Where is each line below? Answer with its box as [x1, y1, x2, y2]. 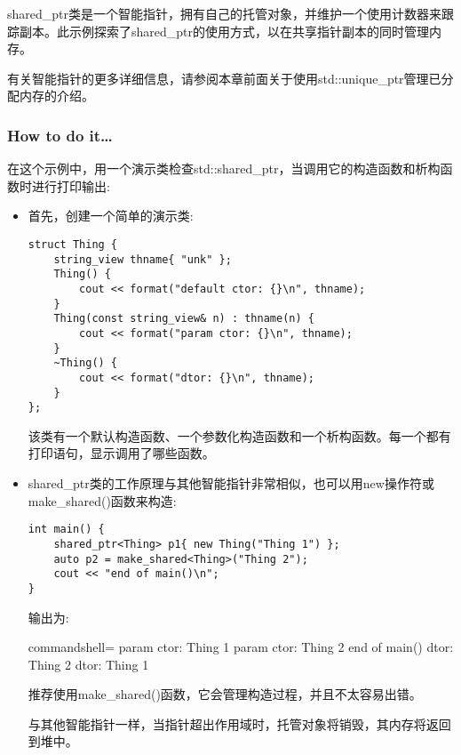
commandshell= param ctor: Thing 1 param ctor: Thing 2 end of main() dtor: [28, 638, 454, 656]
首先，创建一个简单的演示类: [28, 206, 194, 225]
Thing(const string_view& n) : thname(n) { [53, 312, 314, 325]
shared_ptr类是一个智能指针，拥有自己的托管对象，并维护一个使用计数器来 [7, 4, 442, 22]
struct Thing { [28, 237, 118, 251]
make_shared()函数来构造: [28, 491, 177, 510]
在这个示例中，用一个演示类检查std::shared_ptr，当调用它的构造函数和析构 [7, 159, 441, 178]
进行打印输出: [31, 176, 110, 195]
